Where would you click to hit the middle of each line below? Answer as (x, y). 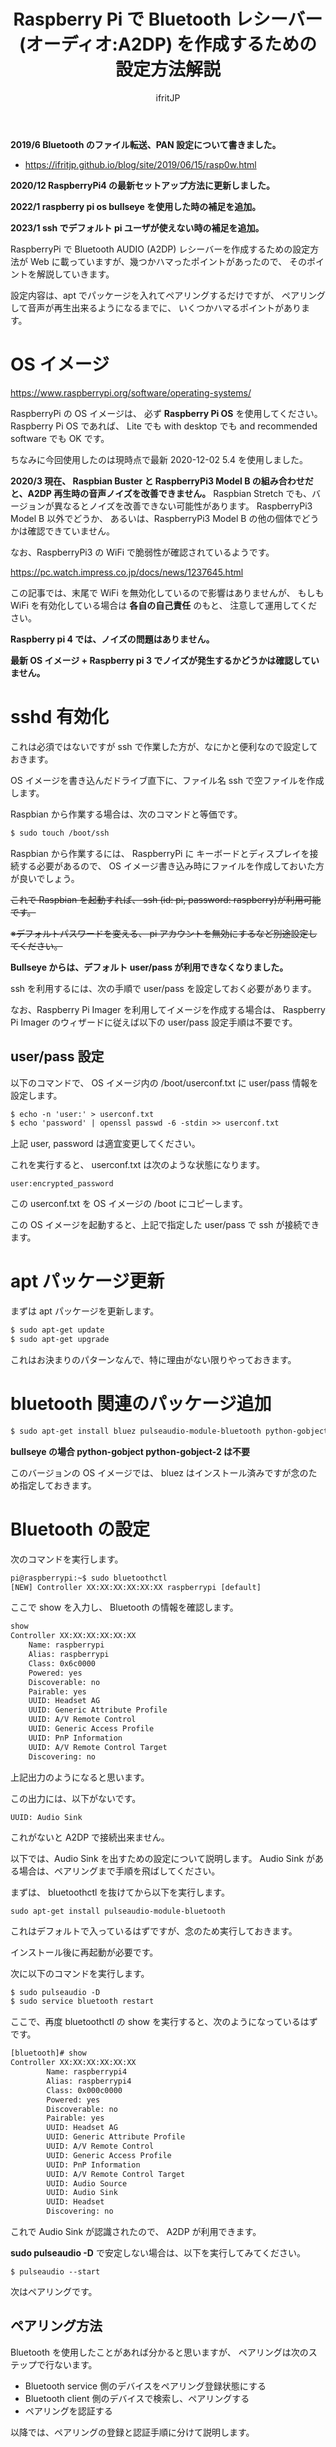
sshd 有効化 (60, 717)
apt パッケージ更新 (87, 1281)
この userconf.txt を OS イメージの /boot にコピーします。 (129, 1204)
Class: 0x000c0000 (84, 2090)
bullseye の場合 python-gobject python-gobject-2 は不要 (130, 1451)
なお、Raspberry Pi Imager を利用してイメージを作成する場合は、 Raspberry (168, 1009)
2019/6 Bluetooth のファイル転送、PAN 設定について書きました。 (146, 144)
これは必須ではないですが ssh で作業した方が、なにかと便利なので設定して (164, 746)
